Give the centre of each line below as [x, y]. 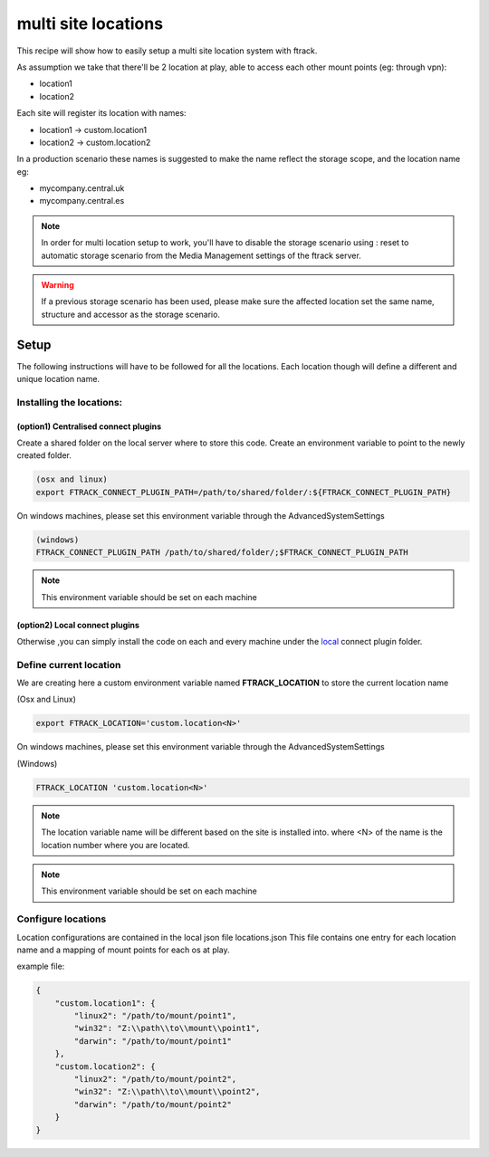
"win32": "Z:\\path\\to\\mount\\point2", [167, 1092]
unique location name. [58, 379]
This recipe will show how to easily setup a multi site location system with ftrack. [167, 51]
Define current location [69, 665]
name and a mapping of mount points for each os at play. [123, 950]
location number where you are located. [115, 845]
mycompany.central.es [82, 201]
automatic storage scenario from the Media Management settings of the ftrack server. [201, 255]
